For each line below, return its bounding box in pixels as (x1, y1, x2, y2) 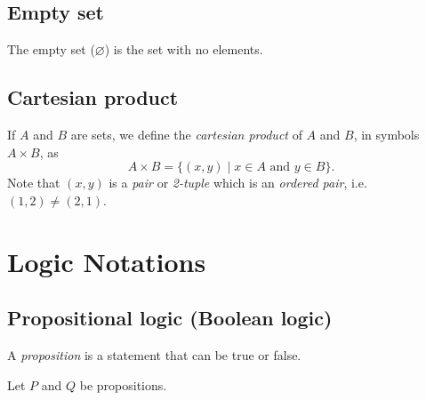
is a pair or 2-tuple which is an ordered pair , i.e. (109, 173, 367, 192)
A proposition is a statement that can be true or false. (7, 345, 301, 364)
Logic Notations (7, 243, 206, 279)
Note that (7, 173, 60, 192)
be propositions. (79, 375, 167, 394)
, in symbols (353, 125, 420, 143)
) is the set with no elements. (104, 40, 263, 59)
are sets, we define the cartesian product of (70, 125, 302, 143)
